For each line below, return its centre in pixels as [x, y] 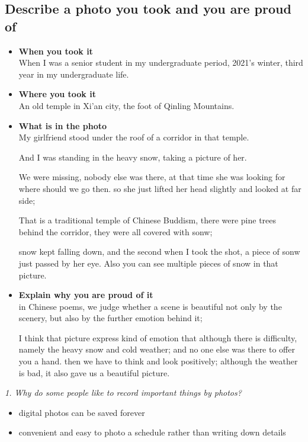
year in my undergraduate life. [74, 74]
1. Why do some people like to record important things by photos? [123, 393]
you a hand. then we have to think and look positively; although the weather [158, 361]
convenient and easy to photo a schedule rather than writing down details [152, 432]
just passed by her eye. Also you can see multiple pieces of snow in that [148, 263]
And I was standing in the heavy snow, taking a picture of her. [133, 157]
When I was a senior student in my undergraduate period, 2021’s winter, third [161, 63]
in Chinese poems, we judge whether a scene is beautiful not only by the [150, 306]
